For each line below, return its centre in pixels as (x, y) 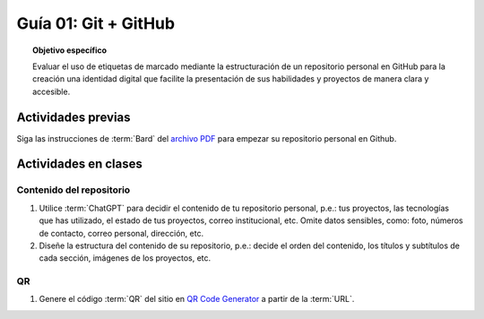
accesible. (52, 91)
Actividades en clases (79, 164)
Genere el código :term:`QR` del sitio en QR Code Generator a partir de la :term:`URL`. (197, 299)
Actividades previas (73, 117)
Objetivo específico (70, 50)
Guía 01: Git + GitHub (95, 23)
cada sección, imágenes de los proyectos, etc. (125, 258)
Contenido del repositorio (73, 190)
